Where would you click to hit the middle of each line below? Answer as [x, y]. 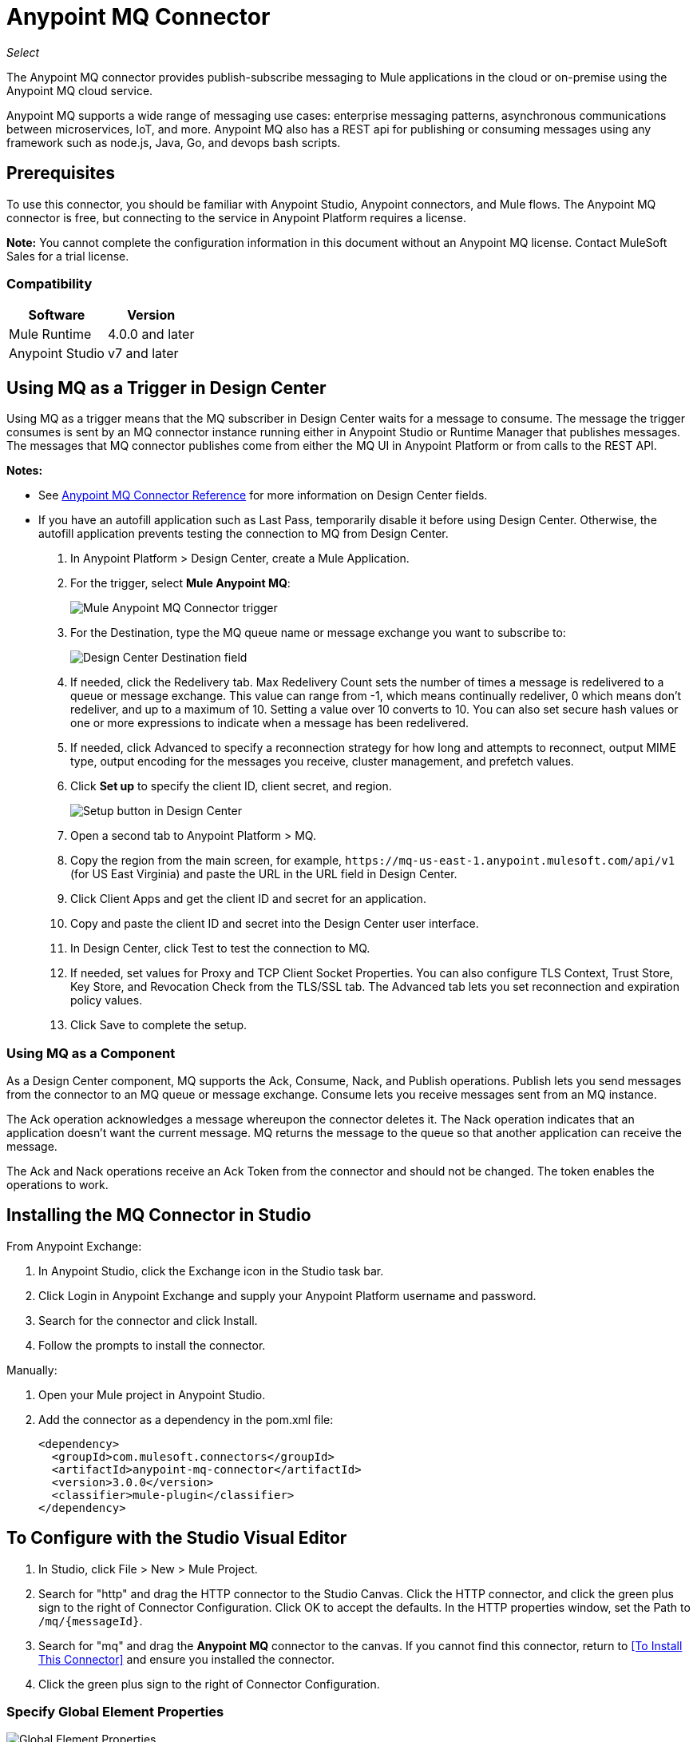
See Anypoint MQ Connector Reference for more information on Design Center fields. [263, 495]
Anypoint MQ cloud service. [80, 90]
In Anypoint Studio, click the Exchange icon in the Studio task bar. [211, 1271]
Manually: [32, 1370]
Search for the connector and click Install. [148, 1320]
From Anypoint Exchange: [74, 1246]
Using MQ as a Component [91, 1053]
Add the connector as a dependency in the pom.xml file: [186, 1419]
